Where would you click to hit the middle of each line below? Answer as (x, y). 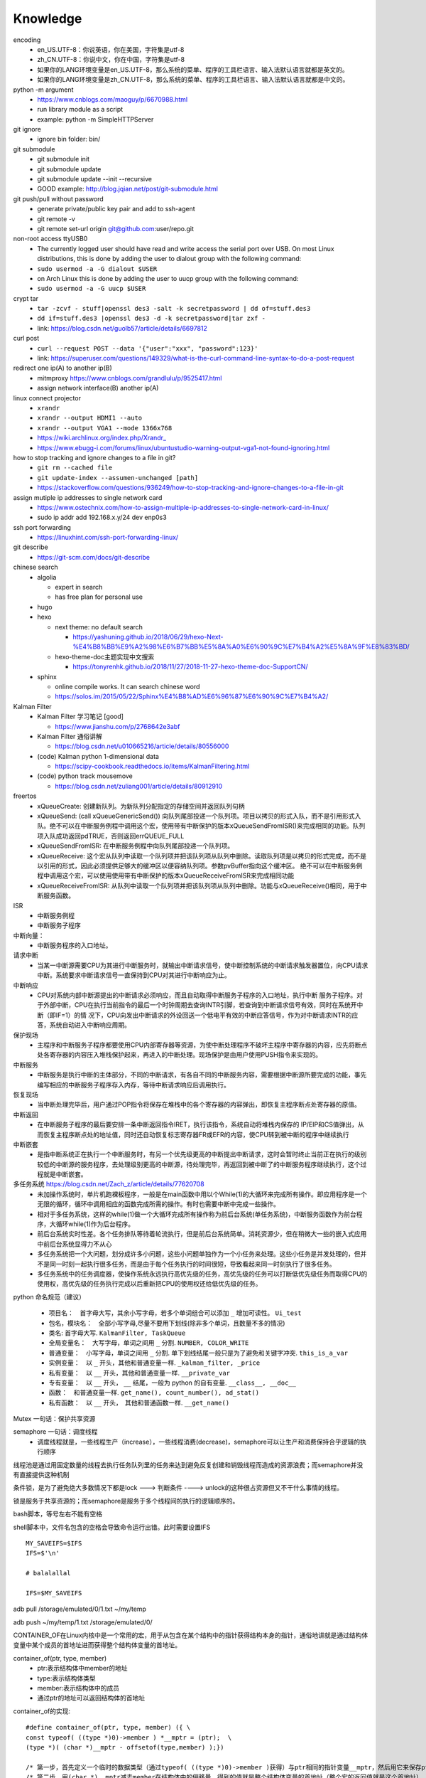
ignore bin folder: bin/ (69, 139)
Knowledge (48, 18)
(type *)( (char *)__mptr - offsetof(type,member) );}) (125, 1747)
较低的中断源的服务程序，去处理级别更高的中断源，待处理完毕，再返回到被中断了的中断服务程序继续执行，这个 (199, 1164)
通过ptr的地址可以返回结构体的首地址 (91, 1698)
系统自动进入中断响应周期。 (90, 1025)
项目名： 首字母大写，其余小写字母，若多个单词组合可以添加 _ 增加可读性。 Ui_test (175, 1313)
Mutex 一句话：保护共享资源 (54, 1419)
